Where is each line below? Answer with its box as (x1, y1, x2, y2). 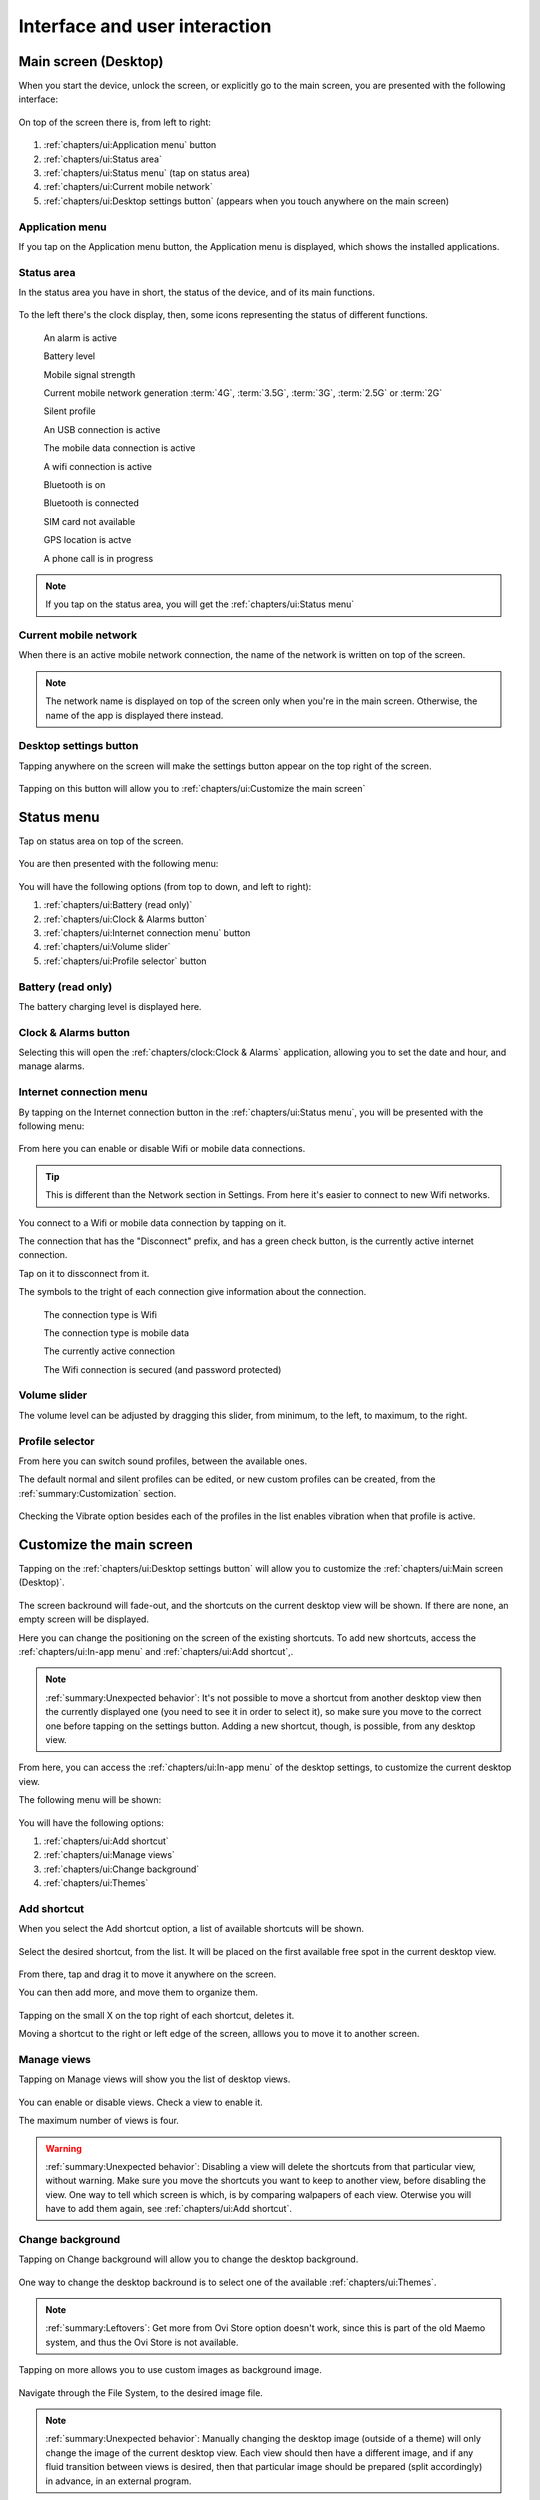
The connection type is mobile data (43, 1326, 190, 1339)
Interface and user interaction (18, 15, 272, 37)
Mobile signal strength (43, 368, 136, 380)
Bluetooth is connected (43, 497, 140, 509)
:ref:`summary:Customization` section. (18, 1487, 177, 1499)
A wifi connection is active (43, 460, 152, 472)
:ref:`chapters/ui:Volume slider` (43, 941, 171, 953)
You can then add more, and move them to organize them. (18, 1986, 259, 1999)
